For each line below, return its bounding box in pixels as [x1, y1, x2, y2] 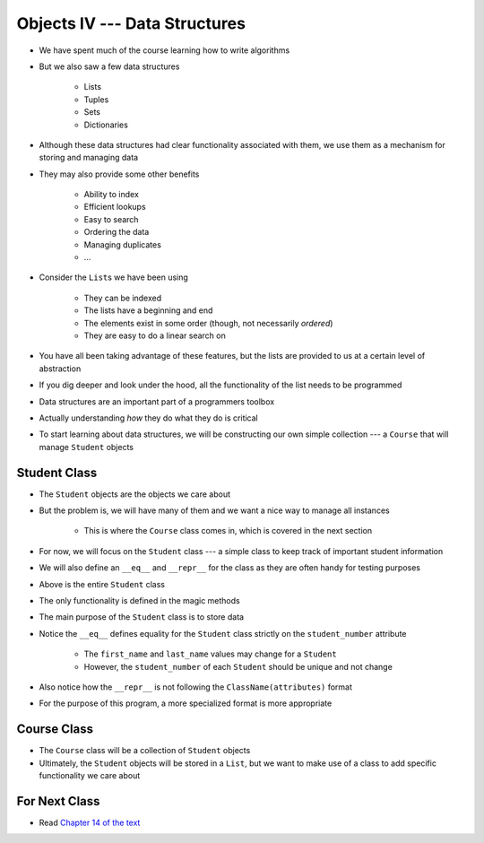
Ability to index [83, 189, 139, 200]
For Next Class [16, 794, 100, 809]
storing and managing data [39, 152, 139, 163]
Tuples [83, 94, 109, 105]
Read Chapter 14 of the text [39, 817, 141, 828]
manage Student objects [39, 441, 134, 452]
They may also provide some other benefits [39, 169, 200, 179]
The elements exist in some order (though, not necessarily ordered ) [83, 317, 333, 328]
